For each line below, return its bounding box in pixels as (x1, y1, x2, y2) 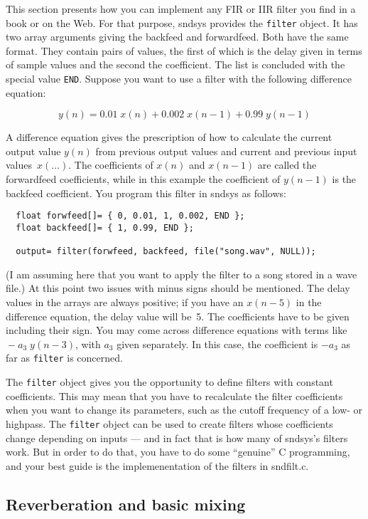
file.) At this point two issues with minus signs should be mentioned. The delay (6, 281, 350, 295)
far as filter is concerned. (6, 350, 123, 365)
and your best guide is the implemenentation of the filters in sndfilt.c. (6, 458, 309, 473)
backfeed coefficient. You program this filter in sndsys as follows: (6, 185, 286, 200)
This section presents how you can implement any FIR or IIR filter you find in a (6, 1, 356, 16)
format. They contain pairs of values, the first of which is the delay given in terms (6, 43, 362, 58)
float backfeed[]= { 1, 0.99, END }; (16, 222, 194, 233)
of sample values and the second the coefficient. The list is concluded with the (6, 57, 345, 72)
